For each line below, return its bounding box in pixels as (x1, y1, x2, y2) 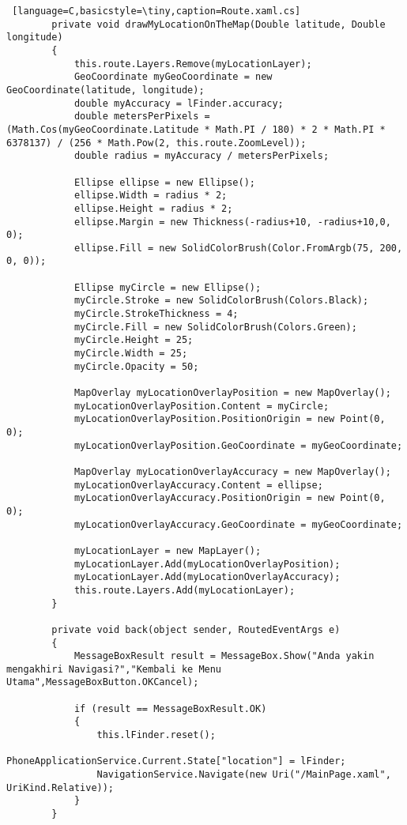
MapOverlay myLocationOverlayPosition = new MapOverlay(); (73, 387, 391, 399)
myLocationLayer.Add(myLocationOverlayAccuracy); (73, 571, 341, 583)
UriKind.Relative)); (6, 782, 115, 793)
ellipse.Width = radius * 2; (73, 190, 228, 202)
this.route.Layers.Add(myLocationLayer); (73, 584, 296, 596)
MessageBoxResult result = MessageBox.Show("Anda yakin (73, 650, 375, 662)
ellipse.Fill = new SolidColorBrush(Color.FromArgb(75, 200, (73, 242, 403, 254)
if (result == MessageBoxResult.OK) (73, 703, 267, 714)
